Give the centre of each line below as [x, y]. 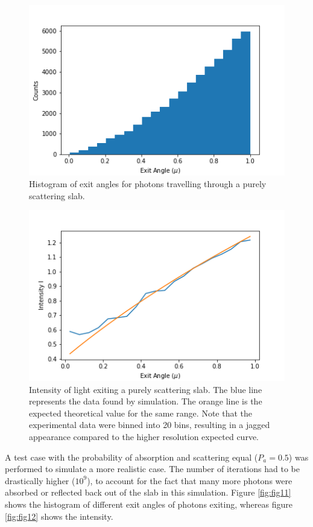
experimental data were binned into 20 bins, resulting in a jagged [150, 425]
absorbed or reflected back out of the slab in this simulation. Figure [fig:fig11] [148, 492]
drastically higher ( [40, 480]
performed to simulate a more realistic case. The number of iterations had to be [152, 469]
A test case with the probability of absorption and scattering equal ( [131, 457]
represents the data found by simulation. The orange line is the [146, 401]
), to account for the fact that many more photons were [190, 480]
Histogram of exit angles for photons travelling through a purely [148, 184]
